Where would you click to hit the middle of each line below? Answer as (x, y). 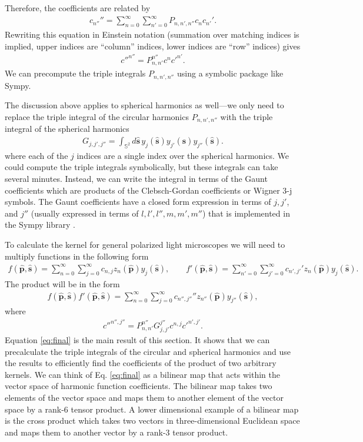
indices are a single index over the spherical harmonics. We (183, 155)
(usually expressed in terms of (85, 213)
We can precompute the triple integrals (75, 73)
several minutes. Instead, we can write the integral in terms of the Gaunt (136, 179)
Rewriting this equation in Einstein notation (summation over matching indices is (152, 34)
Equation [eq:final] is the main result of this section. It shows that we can (137, 340)
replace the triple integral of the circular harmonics (97, 117)
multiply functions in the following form (77, 256)
